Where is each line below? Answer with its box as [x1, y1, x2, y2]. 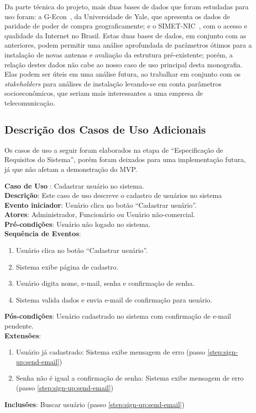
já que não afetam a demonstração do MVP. [4, 164, 138, 174]
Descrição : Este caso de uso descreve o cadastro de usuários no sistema [4, 190, 222, 200]
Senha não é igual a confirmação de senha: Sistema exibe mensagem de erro [16, 373, 244, 383]
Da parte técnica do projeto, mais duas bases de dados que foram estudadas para [4, 1, 249, 11]
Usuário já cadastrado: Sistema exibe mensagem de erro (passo [16, 347, 205, 357]
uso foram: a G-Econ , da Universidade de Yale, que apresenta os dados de [4, 11, 230, 21]
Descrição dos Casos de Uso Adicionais [4, 121, 206, 137]
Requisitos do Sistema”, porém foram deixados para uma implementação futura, [4, 154, 246, 165]
